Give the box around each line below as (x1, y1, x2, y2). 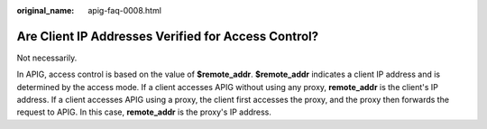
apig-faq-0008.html (87, 5, 162, 15)
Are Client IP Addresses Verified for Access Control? (16, 28, 319, 44)
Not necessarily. (16, 52, 78, 63)
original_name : (16, 5, 75, 15)
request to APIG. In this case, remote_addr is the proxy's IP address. (16, 106, 272, 117)
